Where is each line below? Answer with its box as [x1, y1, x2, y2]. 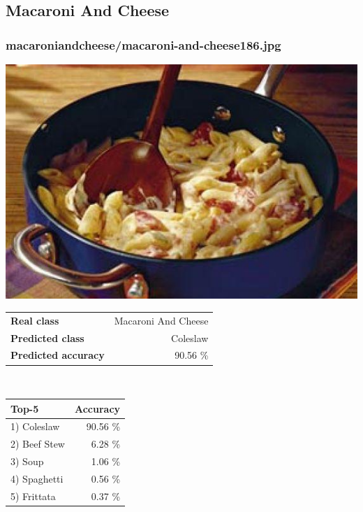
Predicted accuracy [10, 348, 105, 362]
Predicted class [10, 330, 84, 345]
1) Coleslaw [10, 419, 60, 434]
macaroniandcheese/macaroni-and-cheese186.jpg [6, 36, 281, 53]
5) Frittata [10, 488, 56, 503]
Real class [10, 313, 59, 327]
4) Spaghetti [10, 471, 64, 485]
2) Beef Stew [10, 436, 65, 451]
